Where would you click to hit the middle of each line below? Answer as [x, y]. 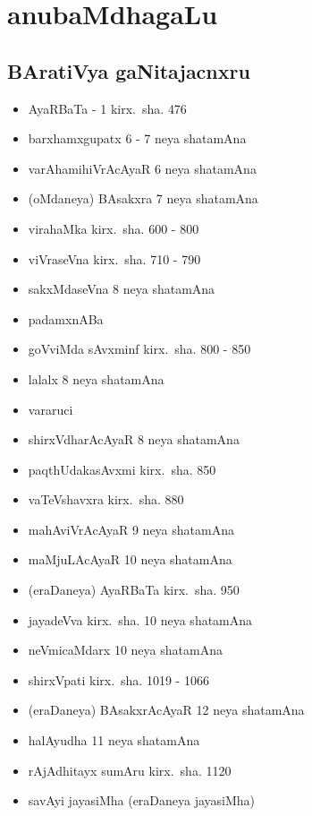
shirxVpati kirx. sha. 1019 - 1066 [118, 679]
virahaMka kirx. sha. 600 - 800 [114, 228]
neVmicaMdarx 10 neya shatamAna [125, 650]
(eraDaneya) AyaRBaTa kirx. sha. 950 [134, 590]
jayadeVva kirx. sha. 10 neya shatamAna [140, 619]
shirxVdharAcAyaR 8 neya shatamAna [134, 439]
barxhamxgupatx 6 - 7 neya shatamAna [137, 138]
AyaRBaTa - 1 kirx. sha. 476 [107, 108]
